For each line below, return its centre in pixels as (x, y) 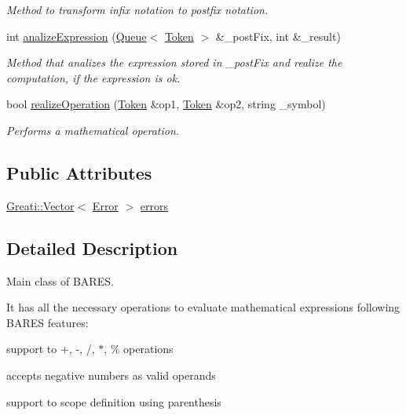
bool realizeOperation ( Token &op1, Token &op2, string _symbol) (166, 104)
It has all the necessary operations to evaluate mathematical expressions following (203, 307)
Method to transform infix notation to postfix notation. (137, 9)
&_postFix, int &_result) (278, 36)
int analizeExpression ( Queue (77, 36)
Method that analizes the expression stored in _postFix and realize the (174, 62)
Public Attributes (79, 172)
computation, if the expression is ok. (93, 77)
